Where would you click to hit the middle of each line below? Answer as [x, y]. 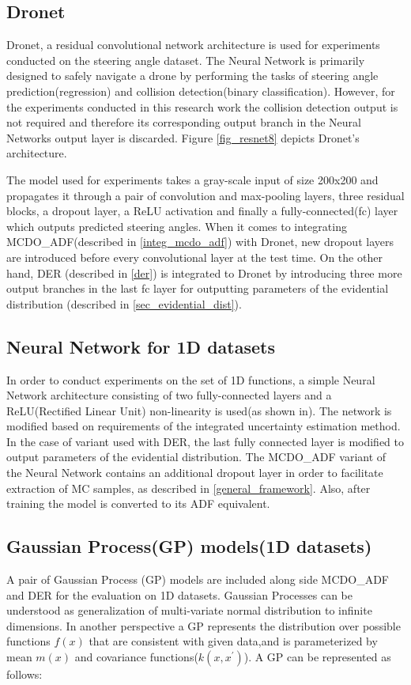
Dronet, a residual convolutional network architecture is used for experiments [193, 45]
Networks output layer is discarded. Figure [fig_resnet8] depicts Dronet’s [183, 137]
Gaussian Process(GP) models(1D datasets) [189, 546]
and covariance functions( [136, 657]
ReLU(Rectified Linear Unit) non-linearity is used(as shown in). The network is [199, 410]
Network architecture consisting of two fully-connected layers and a [169, 395]
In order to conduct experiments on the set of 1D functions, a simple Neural [191, 379]
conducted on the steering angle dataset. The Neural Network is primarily [186, 60]
